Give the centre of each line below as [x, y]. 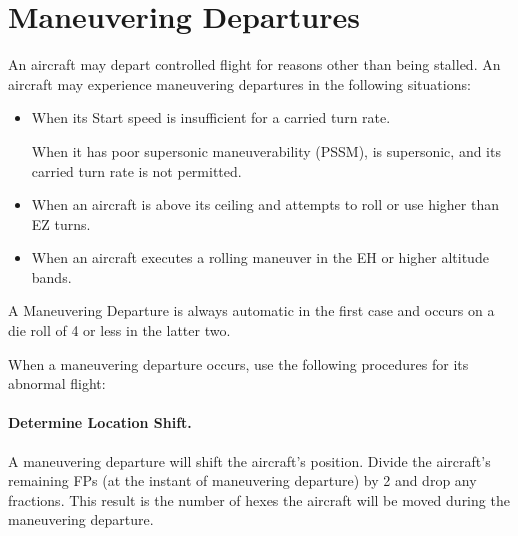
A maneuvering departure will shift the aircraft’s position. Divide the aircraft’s [249, 460]
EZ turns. [61, 223]
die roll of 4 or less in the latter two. [119, 330]
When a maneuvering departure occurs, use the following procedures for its [238, 363]
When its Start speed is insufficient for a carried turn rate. [211, 117]
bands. [51, 276]
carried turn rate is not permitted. [136, 170]
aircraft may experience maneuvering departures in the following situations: [239, 83]
